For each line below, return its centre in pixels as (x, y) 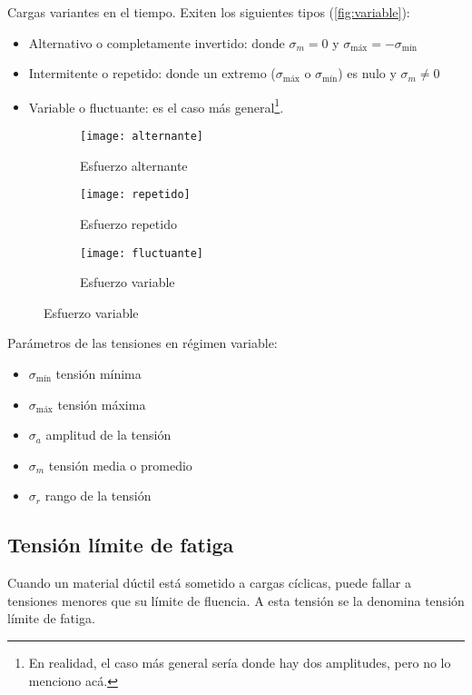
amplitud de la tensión (108, 435)
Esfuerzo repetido (128, 223)
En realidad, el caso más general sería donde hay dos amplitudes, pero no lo (240, 662)
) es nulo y (367, 73)
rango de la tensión (98, 496)
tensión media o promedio (120, 465)
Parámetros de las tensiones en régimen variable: (143, 343)
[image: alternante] (142, 137)
